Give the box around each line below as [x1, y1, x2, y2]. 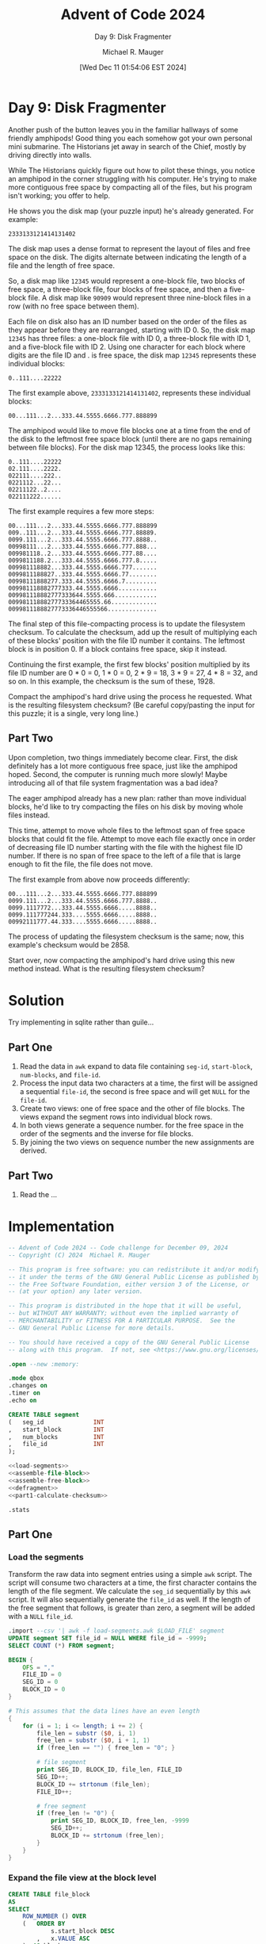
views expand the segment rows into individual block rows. [19, 1112, 213, 1122]
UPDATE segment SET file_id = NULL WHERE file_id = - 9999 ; [8, 1634, 207, 1642]
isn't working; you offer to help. [8, 190, 111, 200]
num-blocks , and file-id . [19, 1070, 101, 1080]
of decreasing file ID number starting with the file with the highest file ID [8, 842, 243, 851]
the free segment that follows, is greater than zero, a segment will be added [8, 1603, 256, 1613]
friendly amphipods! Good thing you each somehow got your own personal [8, 133, 253, 143]
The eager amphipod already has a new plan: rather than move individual [8, 793, 247, 802]
